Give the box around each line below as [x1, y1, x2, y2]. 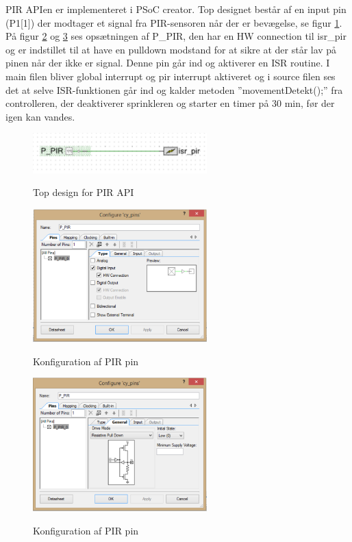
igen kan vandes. [5, 109, 75, 123]
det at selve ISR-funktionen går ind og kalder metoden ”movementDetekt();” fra [5, 82, 343, 97]
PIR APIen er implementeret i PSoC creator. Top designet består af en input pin [5, 2, 347, 16]
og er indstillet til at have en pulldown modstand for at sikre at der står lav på [5, 42, 337, 56]
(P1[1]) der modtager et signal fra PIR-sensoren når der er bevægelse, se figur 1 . [5, 15, 342, 29]
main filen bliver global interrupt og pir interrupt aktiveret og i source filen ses [5, 69, 336, 83]
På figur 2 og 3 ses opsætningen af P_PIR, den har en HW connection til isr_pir [5, 29, 347, 43]
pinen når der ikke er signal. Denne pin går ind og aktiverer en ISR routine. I [5, 56, 330, 70]
